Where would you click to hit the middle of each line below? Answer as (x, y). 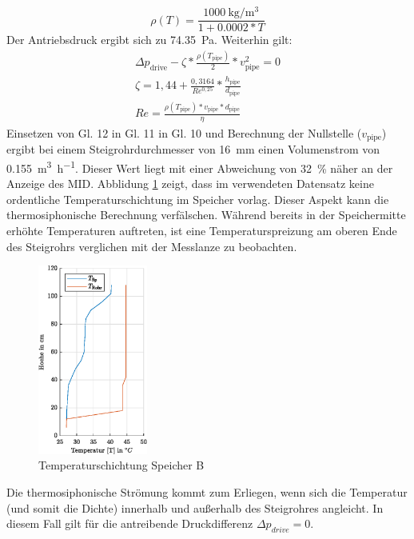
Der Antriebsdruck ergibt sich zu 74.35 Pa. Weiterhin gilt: (149, 40)
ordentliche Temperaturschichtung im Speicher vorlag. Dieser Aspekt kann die (198, 199)
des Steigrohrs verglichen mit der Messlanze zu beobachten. (152, 246)
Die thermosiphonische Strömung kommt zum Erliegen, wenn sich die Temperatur (207, 491)
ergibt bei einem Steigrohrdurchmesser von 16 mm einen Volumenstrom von (193, 149)
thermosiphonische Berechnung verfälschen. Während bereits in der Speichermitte (206, 215)
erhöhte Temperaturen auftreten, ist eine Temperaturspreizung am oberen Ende (202, 230)
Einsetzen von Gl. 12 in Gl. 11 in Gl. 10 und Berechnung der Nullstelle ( (184, 132)
